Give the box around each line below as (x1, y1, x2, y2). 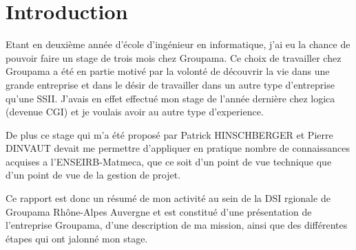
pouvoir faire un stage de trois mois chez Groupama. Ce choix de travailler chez (6, 50, 342, 65)
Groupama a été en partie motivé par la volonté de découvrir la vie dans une (6, 64, 330, 78)
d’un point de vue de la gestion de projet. (6, 168, 181, 182)
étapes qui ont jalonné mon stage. (6, 231, 148, 245)
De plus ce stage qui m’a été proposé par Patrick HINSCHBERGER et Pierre (6, 127, 333, 141)
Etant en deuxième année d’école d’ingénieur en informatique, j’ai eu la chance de (6, 37, 350, 52)
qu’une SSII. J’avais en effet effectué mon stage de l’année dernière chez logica (6, 91, 335, 105)
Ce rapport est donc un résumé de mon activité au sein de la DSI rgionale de (6, 191, 331, 205)
